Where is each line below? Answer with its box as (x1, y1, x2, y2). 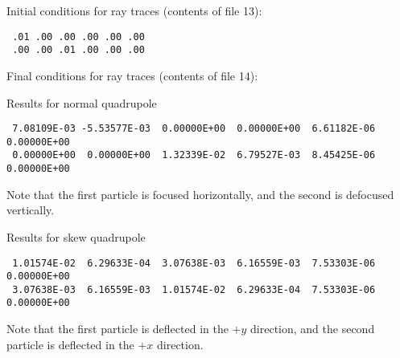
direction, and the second (250, 320, 375, 337)
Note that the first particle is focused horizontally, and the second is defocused (6, 185, 394, 202)
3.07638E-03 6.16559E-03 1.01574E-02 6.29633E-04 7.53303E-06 (12, 283, 376, 295)
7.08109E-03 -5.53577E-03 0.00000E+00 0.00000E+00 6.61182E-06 (12, 123, 376, 135)
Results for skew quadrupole (6, 228, 146, 245)
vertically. (6, 201, 55, 218)
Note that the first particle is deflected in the (6, 320, 229, 337)
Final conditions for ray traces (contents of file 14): (6, 67, 258, 83)
